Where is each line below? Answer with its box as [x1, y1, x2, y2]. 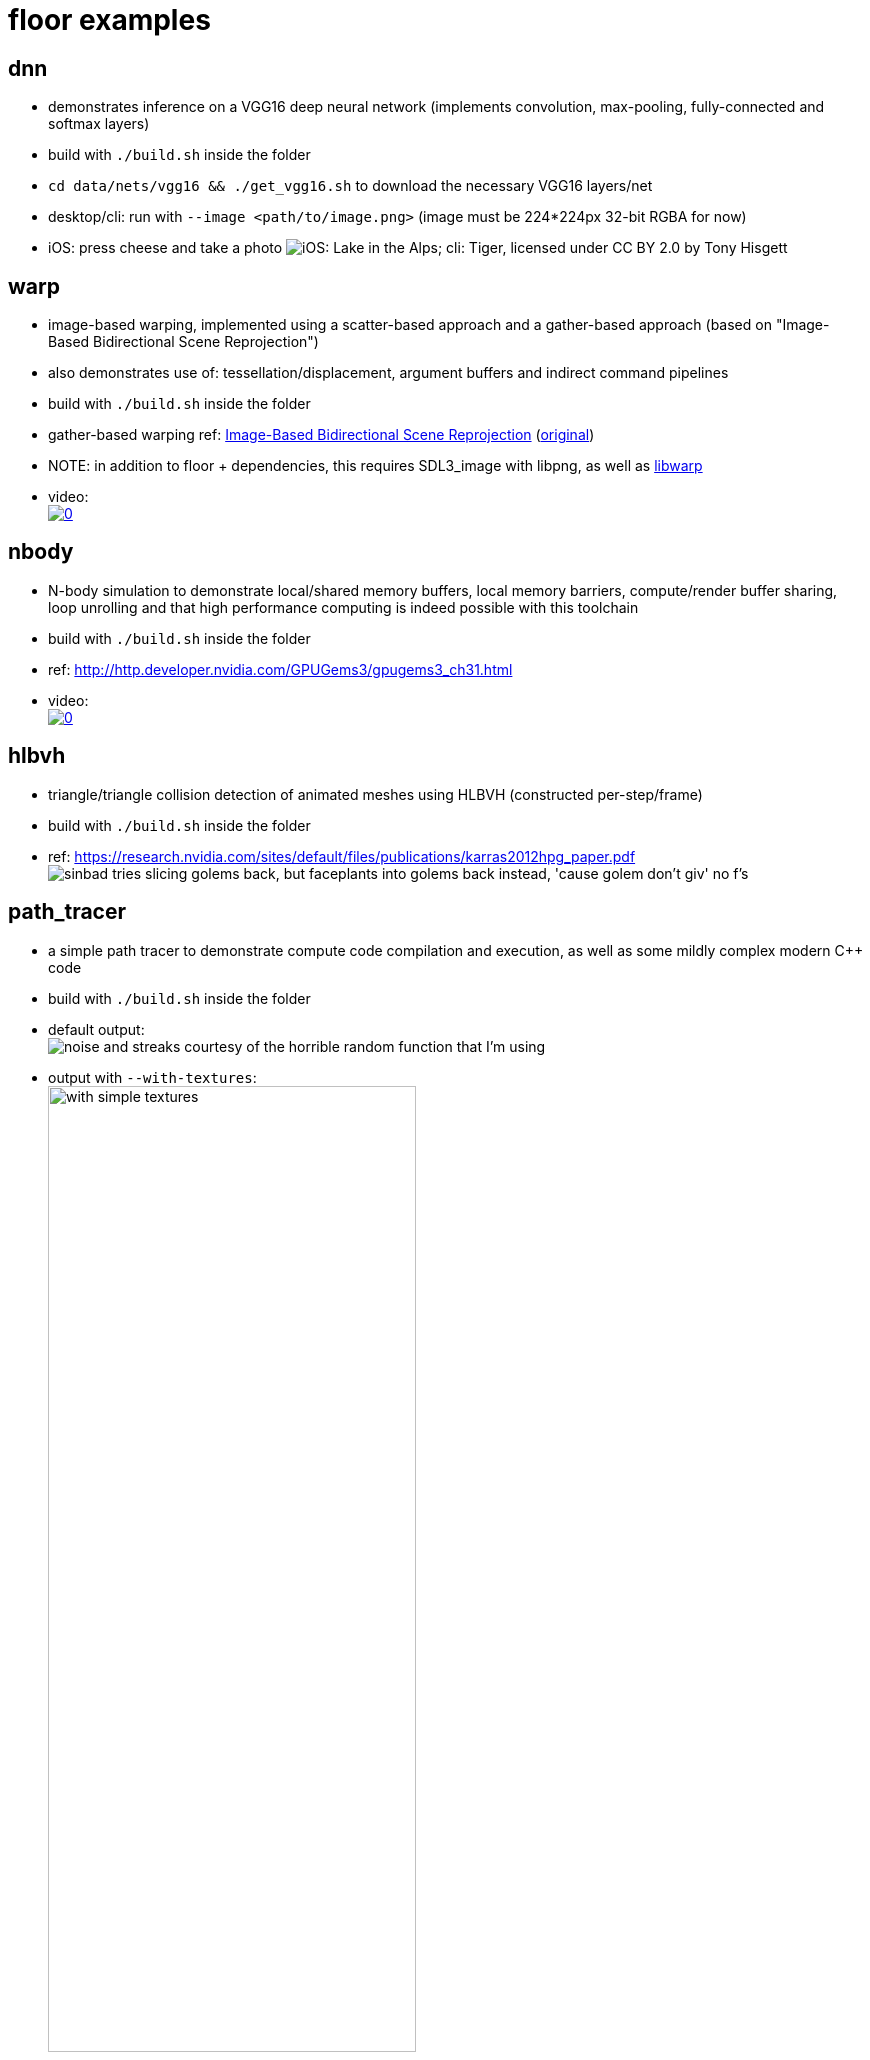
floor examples [8, 3, 211, 37]
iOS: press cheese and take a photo [48, 239, 283, 257]
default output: [48, 1020, 145, 1038]
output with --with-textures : [48, 1068, 257, 1086]
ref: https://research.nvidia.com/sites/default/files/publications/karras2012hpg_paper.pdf [48, 847, 636, 865]
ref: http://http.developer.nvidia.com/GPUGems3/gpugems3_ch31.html [48, 660, 513, 678]
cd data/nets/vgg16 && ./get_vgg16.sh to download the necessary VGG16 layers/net [48, 177, 653, 195]
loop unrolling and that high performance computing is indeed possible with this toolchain [48, 598, 639, 616]
